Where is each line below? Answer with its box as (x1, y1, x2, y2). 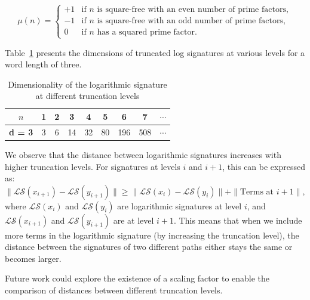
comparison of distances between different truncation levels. (5, 284, 223, 296)
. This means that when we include (174, 214, 302, 226)
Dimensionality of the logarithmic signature (8, 78, 167, 90)
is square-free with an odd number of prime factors (97, 17, 283, 26)
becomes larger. (5, 252, 62, 264)
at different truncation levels (35, 89, 140, 102)
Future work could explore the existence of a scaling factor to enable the (5, 272, 270, 284)
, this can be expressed (222, 160, 305, 172)
